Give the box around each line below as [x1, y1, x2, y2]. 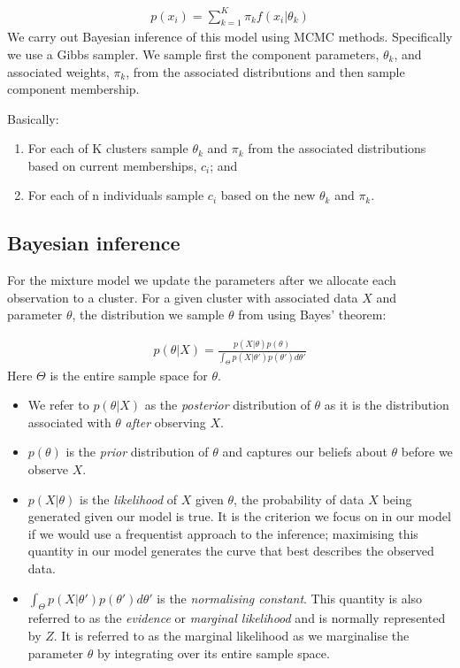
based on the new [220, 186, 316, 204]
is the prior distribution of [65, 442, 209, 461]
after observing [125, 412, 206, 431]
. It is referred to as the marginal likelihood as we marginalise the [53, 626, 410, 644]
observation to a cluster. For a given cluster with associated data [7, 288, 358, 306]
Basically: [7, 109, 59, 127]
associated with [27, 412, 111, 431]
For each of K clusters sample [27, 139, 188, 157]
